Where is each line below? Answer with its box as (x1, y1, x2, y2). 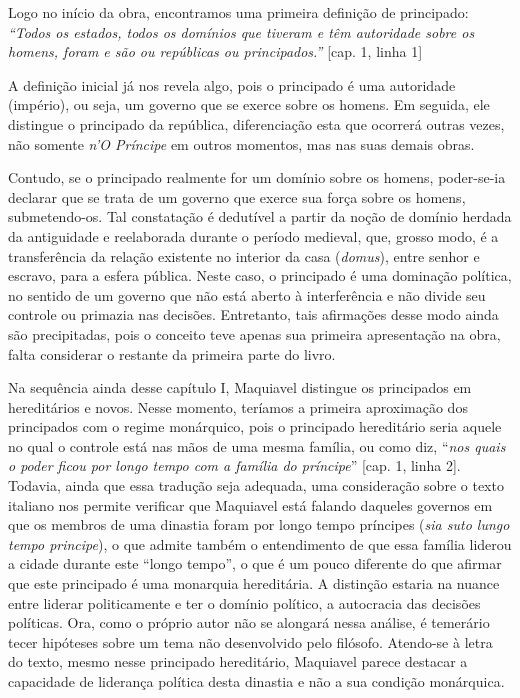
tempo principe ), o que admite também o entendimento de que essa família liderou (8, 533, 512, 554)
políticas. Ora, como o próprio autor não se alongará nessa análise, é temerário (8, 612, 490, 633)
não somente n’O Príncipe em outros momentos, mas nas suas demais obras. (8, 133, 475, 154)
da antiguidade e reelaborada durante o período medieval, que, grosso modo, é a (8, 225, 499, 246)
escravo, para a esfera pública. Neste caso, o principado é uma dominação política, (8, 265, 512, 286)
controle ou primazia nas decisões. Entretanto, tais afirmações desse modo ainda (8, 304, 499, 325)
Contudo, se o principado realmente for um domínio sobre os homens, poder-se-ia (8, 167, 506, 188)
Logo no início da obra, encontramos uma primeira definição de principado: (8, 2, 469, 22)
